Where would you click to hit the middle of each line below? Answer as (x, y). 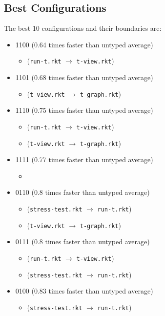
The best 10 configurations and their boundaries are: (83, 28)
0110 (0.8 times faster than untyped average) (82, 192)
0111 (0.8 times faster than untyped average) (82, 242)
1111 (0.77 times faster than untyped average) (84, 159)
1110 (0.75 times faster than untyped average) (84, 110)
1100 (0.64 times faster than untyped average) (84, 44)
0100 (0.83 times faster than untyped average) (84, 291)
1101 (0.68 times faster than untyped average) (84, 77)
